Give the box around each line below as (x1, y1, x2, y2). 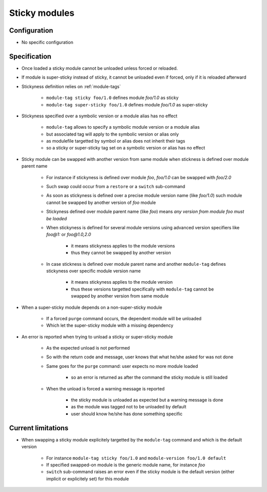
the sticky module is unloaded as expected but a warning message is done (71, 397, 223, 403)
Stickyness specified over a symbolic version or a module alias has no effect (21, 113, 178, 119)
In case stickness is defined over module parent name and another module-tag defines (46, 261, 226, 267)
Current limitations (9, 424, 69, 432)
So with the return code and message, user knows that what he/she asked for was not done (46, 354, 233, 360)
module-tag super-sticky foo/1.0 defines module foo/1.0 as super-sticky (46, 101, 208, 107)
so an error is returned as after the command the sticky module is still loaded (71, 374, 228, 381)
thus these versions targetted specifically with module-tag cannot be (71, 286, 214, 292)
